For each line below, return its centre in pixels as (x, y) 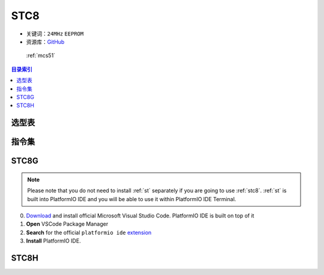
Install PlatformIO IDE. (53, 241)
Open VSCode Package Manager (67, 224)
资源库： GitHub (45, 41)
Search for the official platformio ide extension (89, 232)
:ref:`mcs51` (41, 56)
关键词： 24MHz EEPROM (55, 34)
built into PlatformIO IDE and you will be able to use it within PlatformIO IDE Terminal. (132, 199)
